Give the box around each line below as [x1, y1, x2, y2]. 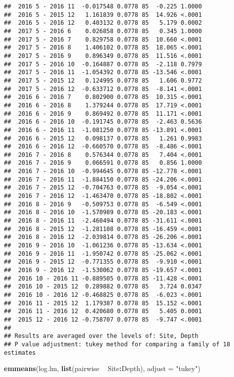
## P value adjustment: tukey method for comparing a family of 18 [4, 340, 231, 348]
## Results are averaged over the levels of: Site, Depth [4, 332, 198, 340]
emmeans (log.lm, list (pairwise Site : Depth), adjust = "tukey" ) [4, 363, 200, 374]
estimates [4, 349, 36, 356]
